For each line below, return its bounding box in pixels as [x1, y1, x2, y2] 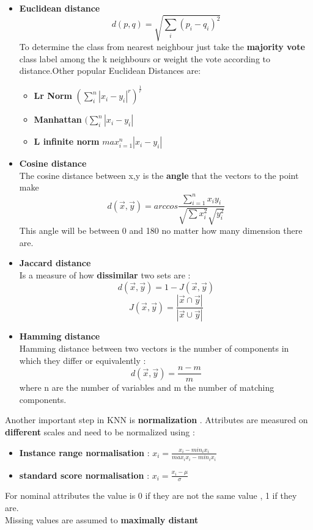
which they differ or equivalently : [19, 354, 146, 366]
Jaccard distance [19, 256, 91, 269]
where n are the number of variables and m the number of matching [19, 381, 274, 394]
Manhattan [34, 113, 82, 126]
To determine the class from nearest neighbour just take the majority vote [19, 40, 305, 53]
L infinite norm [34, 135, 100, 148]
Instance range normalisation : [19, 446, 150, 459]
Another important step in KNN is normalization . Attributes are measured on [5, 413, 308, 426]
